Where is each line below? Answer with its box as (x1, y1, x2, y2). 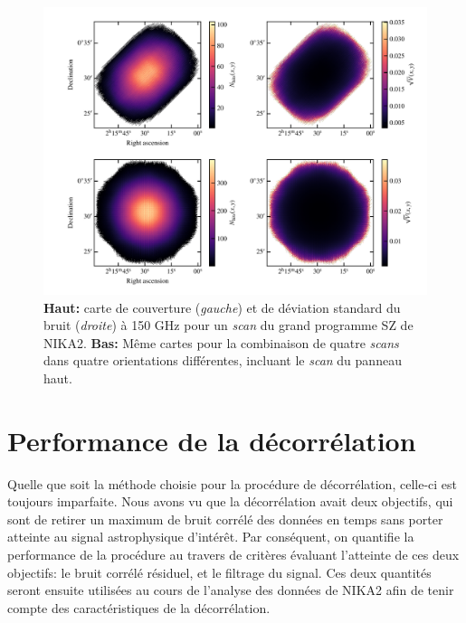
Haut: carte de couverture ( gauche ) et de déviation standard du (43, 297, 401, 316)
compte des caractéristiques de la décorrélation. (7, 598, 271, 617)
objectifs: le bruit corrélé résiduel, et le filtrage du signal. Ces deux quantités (7, 562, 432, 581)
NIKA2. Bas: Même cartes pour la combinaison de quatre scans (43, 333, 399, 352)
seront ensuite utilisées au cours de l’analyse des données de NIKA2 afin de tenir (7, 581, 454, 599)
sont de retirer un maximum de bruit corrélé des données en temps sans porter (7, 509, 443, 528)
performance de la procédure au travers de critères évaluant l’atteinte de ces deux (7, 545, 460, 564)
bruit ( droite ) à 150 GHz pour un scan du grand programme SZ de (43, 316, 414, 335)
